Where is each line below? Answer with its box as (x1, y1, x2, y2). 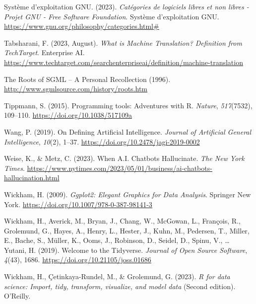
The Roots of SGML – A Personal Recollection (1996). (4, 74, 171, 84)
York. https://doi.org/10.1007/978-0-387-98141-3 (4, 199, 152, 209)
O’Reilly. (4, 291, 31, 301)
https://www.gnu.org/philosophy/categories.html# (4, 21, 159, 31)
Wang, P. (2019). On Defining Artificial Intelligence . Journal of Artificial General (4, 126, 252, 137)
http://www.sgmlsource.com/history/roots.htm (4, 83, 147, 94)
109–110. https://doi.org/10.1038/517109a (4, 110, 132, 120)
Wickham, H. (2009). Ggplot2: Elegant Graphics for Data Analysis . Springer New (4, 189, 251, 199)
